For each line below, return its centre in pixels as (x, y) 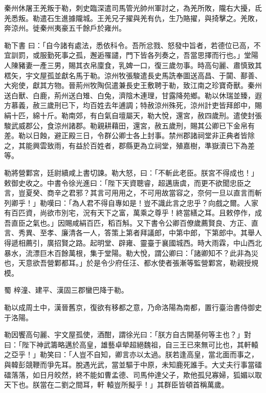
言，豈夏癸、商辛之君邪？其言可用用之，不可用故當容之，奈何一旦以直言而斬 (133, 193)
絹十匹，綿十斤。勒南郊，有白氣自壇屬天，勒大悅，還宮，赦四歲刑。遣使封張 (133, 115)
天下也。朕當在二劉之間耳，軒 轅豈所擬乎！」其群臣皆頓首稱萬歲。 (116, 385)
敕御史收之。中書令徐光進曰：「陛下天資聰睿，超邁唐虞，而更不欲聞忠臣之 (128, 182)
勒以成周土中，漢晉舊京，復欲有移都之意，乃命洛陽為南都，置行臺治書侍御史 (133, 307)
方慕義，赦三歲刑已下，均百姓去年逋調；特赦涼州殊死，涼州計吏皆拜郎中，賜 (133, 105)
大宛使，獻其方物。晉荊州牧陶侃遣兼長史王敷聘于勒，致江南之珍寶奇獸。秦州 (133, 85)
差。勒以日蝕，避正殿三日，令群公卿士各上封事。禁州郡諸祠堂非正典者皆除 (129, 135)
